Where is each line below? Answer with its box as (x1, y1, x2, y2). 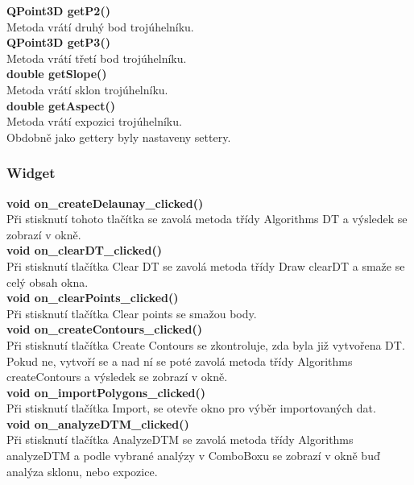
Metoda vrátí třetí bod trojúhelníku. (6, 49, 187, 66)
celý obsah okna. (6, 273, 89, 290)
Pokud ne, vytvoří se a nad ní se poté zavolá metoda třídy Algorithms (6, 352, 353, 369)
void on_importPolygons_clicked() (6, 383, 206, 400)
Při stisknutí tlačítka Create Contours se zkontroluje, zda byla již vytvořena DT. (6, 336, 405, 353)
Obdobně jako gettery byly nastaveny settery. (6, 128, 231, 145)
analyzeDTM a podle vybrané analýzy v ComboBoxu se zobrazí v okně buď (6, 447, 380, 464)
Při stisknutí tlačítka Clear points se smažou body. (6, 305, 257, 321)
